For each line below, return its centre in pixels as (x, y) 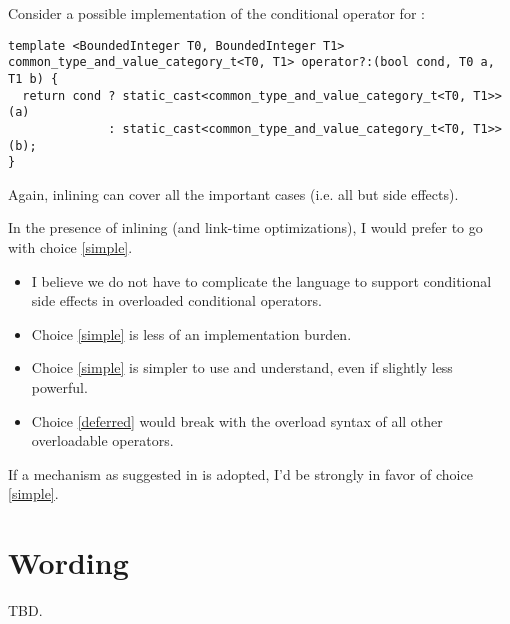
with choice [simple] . (70, 247)
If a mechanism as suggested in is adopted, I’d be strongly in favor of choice (240, 473)
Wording (68, 562)
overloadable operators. (102, 440)
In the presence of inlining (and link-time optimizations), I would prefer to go (245, 227)
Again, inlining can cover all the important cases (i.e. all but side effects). (233, 193)
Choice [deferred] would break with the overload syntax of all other (237, 420)
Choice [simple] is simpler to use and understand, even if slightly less (242, 367)
